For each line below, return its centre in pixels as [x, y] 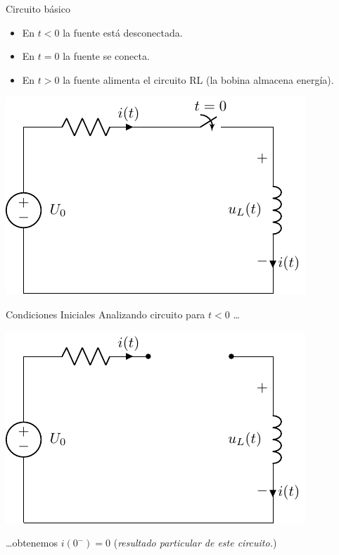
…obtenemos [32, 543]
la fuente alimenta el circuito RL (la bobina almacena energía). [198, 79]
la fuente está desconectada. [123, 32]
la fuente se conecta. [106, 56]
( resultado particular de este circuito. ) [195, 543]
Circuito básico [38, 8]
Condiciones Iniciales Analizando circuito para [105, 314]
